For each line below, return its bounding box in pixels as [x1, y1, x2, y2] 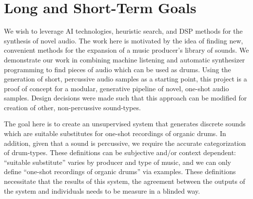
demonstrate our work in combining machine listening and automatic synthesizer [4, 54, 245, 64]
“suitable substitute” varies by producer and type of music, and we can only [4, 157, 232, 167]
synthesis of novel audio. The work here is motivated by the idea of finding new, [4, 35, 243, 45]
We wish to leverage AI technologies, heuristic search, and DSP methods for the [4, 26, 243, 36]
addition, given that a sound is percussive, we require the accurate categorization [4, 138, 246, 148]
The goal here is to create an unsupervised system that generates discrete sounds [4, 119, 246, 129]
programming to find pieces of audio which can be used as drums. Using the [4, 64, 231, 74]
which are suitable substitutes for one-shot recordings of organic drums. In [4, 128, 226, 139]
